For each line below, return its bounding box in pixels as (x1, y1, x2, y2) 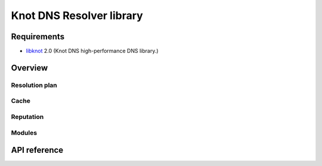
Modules (11, 129, 38, 137)
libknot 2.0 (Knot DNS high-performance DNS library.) (26, 48, 159, 55)
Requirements (11, 32, 65, 42)
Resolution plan (11, 81, 58, 89)
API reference (11, 145, 64, 155)
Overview (11, 62, 48, 73)
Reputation (11, 112, 44, 121)
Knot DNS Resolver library (11, 9, 143, 22)
